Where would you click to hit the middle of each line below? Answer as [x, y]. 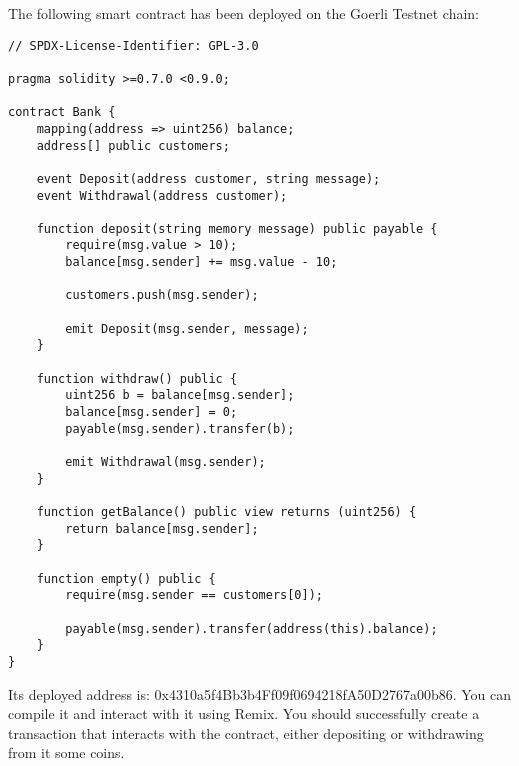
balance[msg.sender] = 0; [151, 412]
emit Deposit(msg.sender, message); [187, 328]
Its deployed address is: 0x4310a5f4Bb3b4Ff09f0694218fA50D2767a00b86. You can [260, 693]
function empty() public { [126, 578]
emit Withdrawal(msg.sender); [165, 462]
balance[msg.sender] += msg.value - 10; [201, 262]
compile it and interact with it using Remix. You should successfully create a [244, 713]
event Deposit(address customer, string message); [208, 178]
